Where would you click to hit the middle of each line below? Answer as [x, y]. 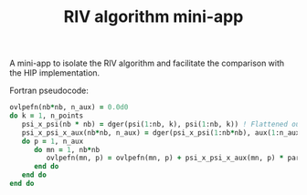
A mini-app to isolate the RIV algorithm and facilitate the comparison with [147, 63]
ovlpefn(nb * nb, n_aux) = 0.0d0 [69, 108]
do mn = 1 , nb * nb [67, 149]
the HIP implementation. [55, 73]
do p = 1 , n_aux [53, 141]
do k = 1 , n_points [47, 116]
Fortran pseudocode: [49, 91]
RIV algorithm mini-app [153, 17]
